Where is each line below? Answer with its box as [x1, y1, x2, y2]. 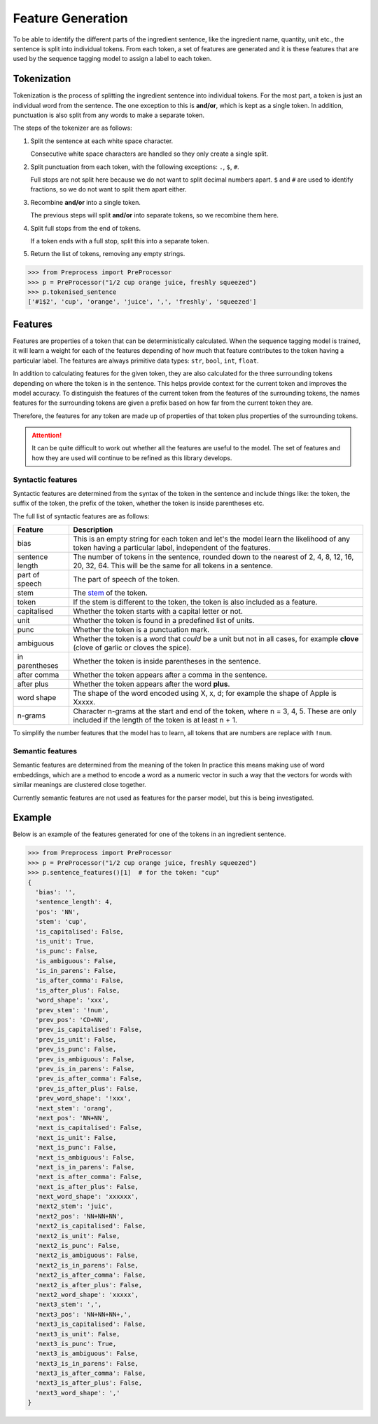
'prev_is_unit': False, [35, 1035, 117, 1043]
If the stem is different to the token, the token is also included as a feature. [73, 597, 318, 607]
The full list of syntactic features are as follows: [13, 512, 150, 520]
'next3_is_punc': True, [35, 1340, 117, 1348]
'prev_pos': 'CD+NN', [35, 1016, 110, 1024]
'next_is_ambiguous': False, [35, 1153, 136, 1161]
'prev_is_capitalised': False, [35, 1026, 143, 1034]
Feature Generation [13, 11, 129, 26]
